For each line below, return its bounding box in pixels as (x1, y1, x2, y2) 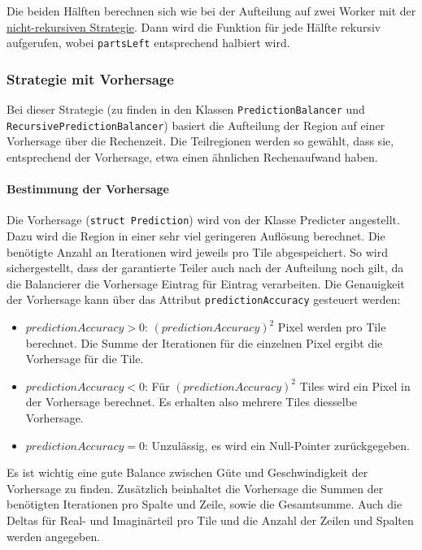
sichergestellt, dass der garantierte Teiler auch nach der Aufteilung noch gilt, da (7, 259, 404, 276)
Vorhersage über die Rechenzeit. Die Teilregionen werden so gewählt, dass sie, (7, 132, 394, 149)
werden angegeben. (7, 527, 101, 544)
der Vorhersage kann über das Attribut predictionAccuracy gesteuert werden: (7, 291, 401, 308)
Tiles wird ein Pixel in (299, 377, 411, 394)
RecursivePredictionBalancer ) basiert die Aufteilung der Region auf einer (7, 116, 385, 133)
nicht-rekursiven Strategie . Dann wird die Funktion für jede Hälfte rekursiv (7, 18, 381, 35)
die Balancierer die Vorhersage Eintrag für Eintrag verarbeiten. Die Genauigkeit (7, 275, 405, 292)
